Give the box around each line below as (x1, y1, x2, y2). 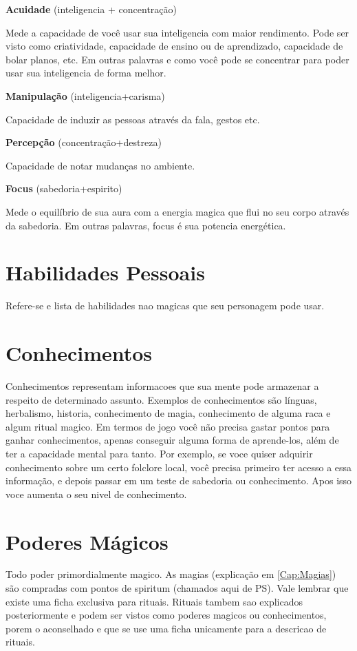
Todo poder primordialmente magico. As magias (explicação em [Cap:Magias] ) (6, 567, 336, 581)
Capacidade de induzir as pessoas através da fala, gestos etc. (6, 112, 260, 126)
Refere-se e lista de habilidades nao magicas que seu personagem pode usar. (6, 298, 325, 313)
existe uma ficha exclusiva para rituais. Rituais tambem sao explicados (6, 594, 303, 608)
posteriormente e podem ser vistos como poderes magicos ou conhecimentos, (6, 608, 327, 622)
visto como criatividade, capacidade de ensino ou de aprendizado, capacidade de (6, 39, 343, 53)
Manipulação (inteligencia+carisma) (6, 88, 165, 103)
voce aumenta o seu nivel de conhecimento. (6, 486, 187, 501)
